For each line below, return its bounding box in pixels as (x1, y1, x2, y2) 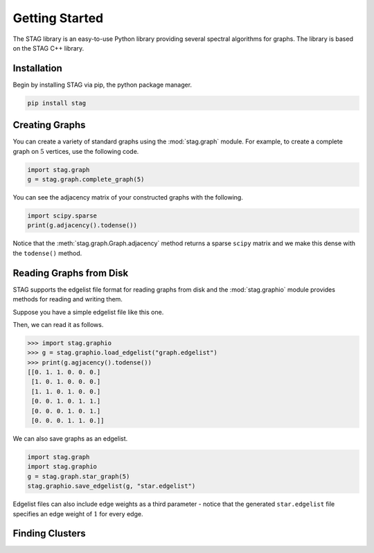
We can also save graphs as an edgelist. (12, 434, 128, 443)
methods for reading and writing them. (12, 295, 123, 304)
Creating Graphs (12, 119, 86, 131)
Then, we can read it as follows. (12, 320, 104, 328)
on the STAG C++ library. (12, 44, 84, 52)
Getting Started (12, 10, 104, 26)
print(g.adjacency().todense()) (27, 222, 138, 229)
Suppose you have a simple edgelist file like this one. (12, 308, 164, 316)
